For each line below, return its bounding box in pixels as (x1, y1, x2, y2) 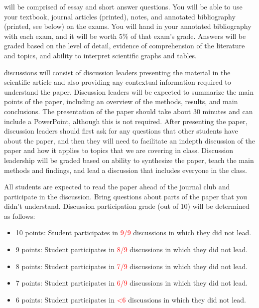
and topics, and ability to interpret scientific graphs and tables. (4, 50, 197, 60)
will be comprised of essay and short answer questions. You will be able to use (4, 1, 243, 11)
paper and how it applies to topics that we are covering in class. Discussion (4, 145, 234, 155)
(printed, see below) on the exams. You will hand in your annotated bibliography (4, 21, 252, 31)
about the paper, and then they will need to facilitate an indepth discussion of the (4, 135, 255, 146)
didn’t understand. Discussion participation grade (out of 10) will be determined (4, 201, 250, 211)
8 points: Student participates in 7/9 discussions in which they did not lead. (15, 261, 248, 271)
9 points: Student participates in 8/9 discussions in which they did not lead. (15, 244, 248, 255)
